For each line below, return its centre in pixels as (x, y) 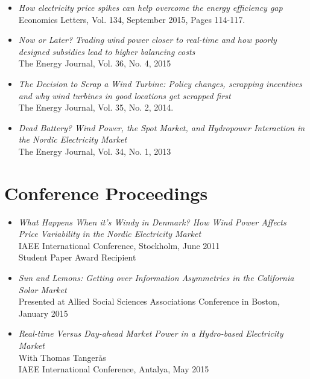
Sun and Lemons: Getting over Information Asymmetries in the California (156, 278)
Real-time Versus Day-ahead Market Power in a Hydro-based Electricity (151, 333)
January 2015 (43, 313)
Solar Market (43, 289)
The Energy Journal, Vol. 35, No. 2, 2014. (96, 107)
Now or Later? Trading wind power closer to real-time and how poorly (147, 40)
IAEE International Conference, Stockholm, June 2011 (119, 245)
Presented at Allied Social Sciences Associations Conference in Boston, (149, 301)
